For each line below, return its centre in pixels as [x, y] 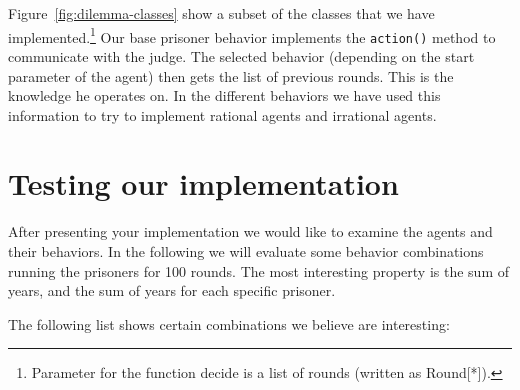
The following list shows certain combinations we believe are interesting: [229, 323]
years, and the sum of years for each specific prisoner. [172, 290]
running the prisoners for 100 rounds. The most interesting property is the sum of [258, 270]
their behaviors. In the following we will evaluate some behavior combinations [246, 251]
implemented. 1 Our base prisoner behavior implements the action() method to [252, 35]
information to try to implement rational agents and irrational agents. [222, 114]
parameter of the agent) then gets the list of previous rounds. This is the [231, 75]
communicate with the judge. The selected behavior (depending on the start [241, 55]
